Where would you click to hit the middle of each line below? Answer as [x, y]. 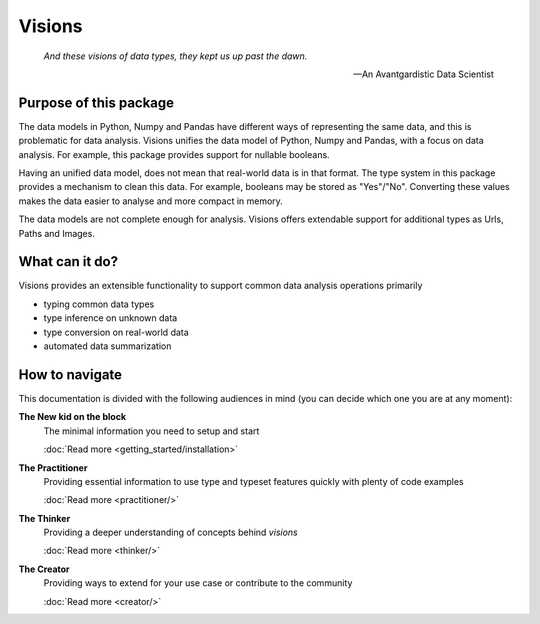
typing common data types [99, 304]
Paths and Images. [56, 233]
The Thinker [44, 518]
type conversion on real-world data [116, 332]
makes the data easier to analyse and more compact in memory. [151, 201]
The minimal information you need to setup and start [151, 431]
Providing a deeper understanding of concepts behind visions [171, 532]
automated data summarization [107, 346]
